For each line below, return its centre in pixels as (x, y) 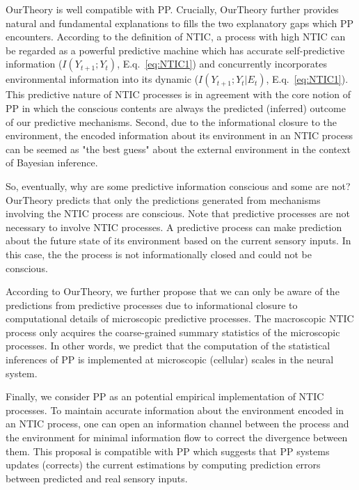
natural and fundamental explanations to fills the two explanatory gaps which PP (180, 23)
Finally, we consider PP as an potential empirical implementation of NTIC (165, 396)
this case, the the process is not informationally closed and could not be (159, 254)
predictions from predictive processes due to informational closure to (152, 305)
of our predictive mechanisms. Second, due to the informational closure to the (171, 121)
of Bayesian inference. (52, 163)
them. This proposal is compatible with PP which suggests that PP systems (168, 451)
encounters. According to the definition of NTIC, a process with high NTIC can (176, 37)
